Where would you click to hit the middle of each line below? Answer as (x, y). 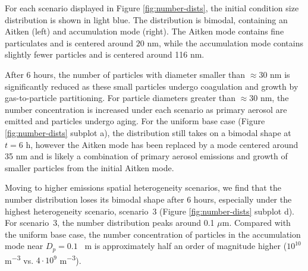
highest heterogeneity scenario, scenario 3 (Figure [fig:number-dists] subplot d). (150, 211)
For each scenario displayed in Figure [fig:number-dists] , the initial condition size (152, 8)
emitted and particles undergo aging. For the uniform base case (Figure (135, 121)
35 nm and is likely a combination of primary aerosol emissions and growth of (146, 156)
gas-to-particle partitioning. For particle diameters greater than (120, 98)
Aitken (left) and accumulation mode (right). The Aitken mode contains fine (144, 31)
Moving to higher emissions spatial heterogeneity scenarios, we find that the (143, 188)
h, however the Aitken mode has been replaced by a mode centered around (162, 144)
